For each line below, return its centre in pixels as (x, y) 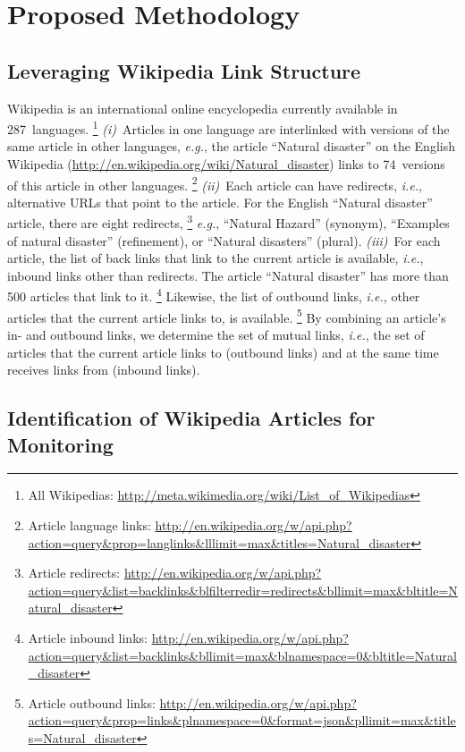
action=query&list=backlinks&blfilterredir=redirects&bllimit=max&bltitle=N (243, 590)
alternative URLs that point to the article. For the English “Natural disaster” (220, 202)
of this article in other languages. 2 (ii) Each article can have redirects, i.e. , (215, 183)
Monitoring (60, 444)
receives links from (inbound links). (104, 370)
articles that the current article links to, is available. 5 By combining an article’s (227, 316)
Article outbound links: (92, 702)
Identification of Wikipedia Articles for (191, 418)
